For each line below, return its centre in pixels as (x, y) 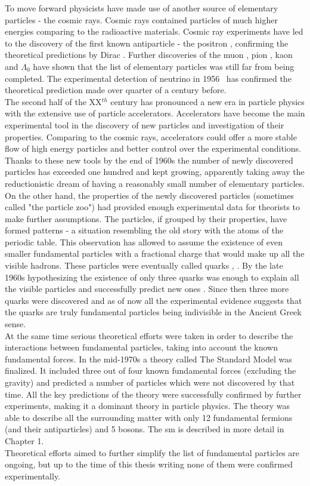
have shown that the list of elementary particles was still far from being (164, 66)
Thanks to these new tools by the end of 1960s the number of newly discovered (149, 160)
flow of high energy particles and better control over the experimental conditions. (153, 148)
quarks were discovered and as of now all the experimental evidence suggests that (154, 300)
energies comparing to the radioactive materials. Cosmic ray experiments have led (154, 31)
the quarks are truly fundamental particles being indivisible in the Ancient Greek (153, 312)
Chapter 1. (24, 440)
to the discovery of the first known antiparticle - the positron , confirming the (147, 43)
